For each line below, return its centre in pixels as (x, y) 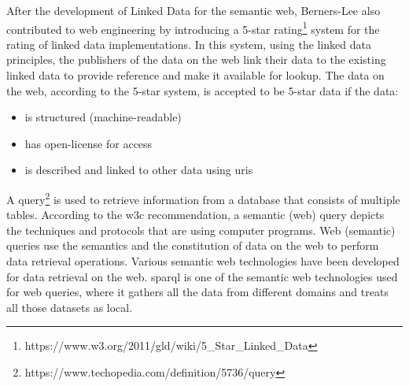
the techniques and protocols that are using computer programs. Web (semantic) (201, 230)
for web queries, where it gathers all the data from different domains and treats (197, 292)
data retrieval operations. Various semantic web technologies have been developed (203, 261)
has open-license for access (88, 143)
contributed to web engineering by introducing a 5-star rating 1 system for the (193, 28)
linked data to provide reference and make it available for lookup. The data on (195, 75)
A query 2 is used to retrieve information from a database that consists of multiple (203, 198)
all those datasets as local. (70, 307)
